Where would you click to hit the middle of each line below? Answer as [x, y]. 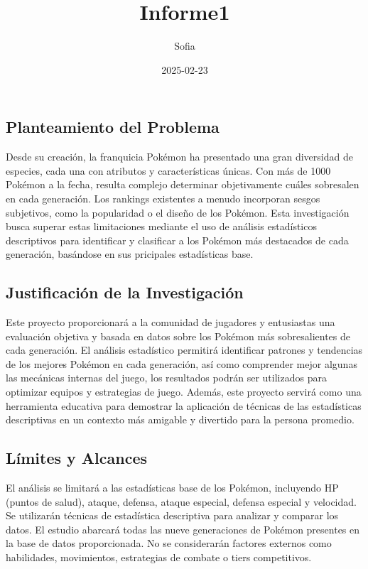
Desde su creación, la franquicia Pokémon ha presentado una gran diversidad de [179, 157]
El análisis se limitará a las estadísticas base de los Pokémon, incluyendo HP [172, 488]
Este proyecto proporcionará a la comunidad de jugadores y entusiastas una [171, 322]
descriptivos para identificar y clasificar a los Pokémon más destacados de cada [177, 240]
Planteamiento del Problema [113, 127]
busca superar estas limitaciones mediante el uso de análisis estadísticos [161, 226]
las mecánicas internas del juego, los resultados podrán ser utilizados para [166, 378]
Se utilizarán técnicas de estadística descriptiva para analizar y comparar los [172, 515]
